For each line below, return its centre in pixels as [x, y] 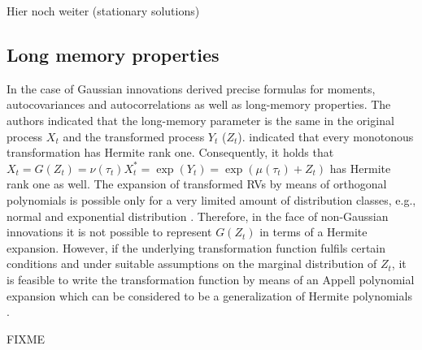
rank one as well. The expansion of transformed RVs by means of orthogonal [197, 184]
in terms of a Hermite [313, 232]
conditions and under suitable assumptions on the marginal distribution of [192, 264]
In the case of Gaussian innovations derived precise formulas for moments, [191, 88]
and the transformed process [134, 136]
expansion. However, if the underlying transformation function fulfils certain [196, 247]
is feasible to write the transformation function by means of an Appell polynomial [211, 279]
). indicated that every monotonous [326, 136]
